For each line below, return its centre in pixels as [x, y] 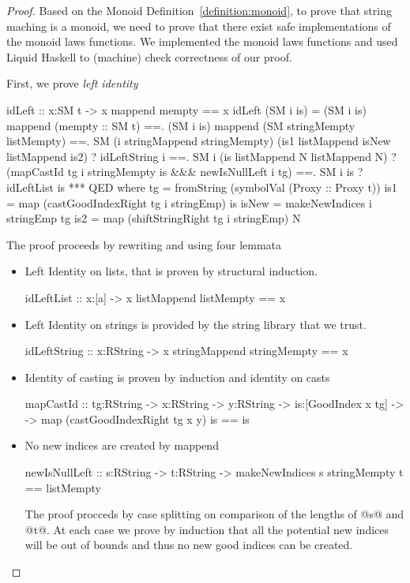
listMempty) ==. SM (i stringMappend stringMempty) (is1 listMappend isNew [199, 141]
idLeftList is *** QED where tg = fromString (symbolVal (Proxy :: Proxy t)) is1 [202, 187]
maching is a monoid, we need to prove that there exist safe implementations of [199, 26]
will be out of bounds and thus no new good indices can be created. [189, 545]
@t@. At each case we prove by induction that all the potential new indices [207, 529]
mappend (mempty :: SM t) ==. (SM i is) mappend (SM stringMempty [181, 125]
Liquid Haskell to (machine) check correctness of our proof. [149, 56]
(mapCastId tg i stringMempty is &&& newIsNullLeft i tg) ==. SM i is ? [185, 172]
